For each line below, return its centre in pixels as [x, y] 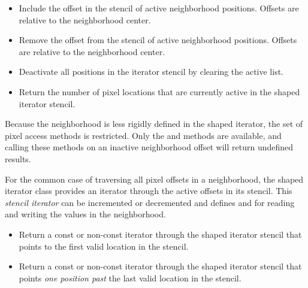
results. [18, 158]
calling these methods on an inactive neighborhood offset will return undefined [149, 147]
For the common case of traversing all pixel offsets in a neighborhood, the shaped [154, 179]
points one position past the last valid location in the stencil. [130, 278]
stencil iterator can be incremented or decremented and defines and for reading [150, 202]
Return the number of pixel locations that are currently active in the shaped [159, 91]
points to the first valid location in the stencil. [104, 246]
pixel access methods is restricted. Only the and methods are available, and [143, 135]
